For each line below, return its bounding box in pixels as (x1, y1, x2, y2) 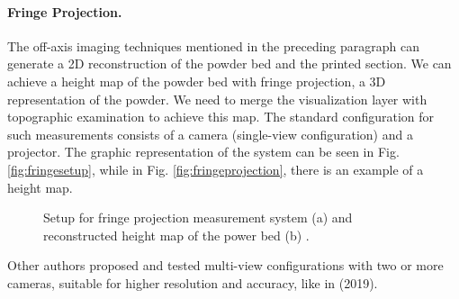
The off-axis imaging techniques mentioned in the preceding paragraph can (7, 36, 419, 55)
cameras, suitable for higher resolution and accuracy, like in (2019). (7, 273, 378, 292)
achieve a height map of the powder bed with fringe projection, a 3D (7, 71, 386, 90)
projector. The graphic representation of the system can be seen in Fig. (7, 142, 400, 161)
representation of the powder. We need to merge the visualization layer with (7, 89, 427, 108)
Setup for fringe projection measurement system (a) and (43, 208, 353, 227)
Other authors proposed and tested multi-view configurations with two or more (7, 256, 444, 275)
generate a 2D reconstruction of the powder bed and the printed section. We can (7, 54, 452, 73)
